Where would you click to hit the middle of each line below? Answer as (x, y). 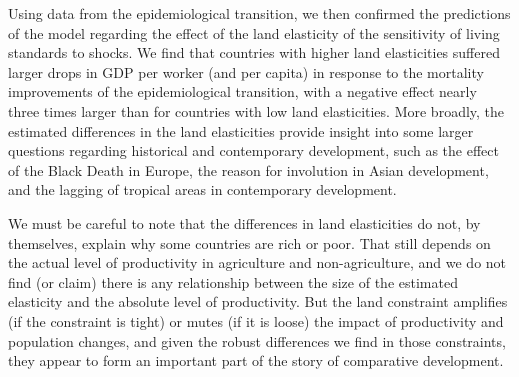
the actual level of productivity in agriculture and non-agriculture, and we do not (257, 262)
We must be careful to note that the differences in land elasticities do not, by (244, 222)
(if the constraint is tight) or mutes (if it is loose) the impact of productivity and (256, 320)
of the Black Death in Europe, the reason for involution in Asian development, (248, 169)
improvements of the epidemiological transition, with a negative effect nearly (242, 91)
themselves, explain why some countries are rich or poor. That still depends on (249, 242)
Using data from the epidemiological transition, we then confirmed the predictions (259, 13)
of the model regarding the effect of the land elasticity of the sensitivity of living (254, 32)
